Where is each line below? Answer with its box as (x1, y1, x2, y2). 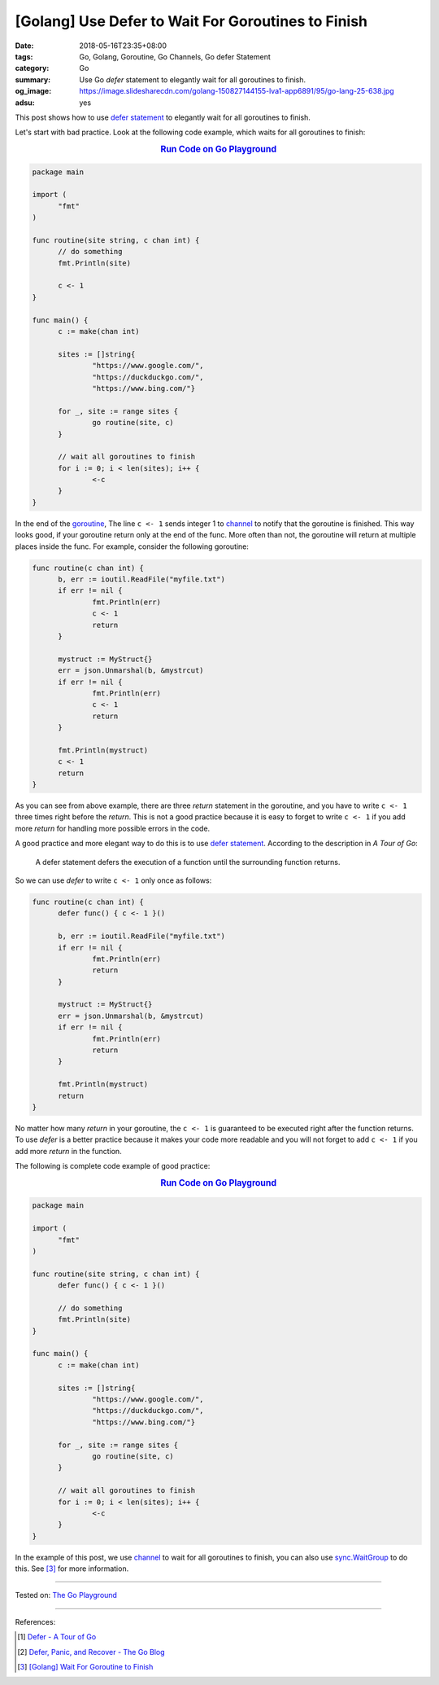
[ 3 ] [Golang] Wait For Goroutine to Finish (17, 1662, 154, 1672)
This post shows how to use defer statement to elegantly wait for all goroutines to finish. (15, 112, 311, 122)
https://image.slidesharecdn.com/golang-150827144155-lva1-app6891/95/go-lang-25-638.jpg (79, 86, 394, 96)
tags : (15, 51, 33, 61)
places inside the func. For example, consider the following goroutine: (15, 542, 250, 551)
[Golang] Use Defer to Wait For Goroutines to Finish (15, 12, 368, 30)
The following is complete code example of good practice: (15, 1161, 211, 1171)
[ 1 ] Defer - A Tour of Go (17, 1632, 97, 1642)
